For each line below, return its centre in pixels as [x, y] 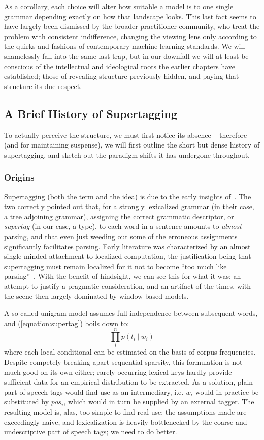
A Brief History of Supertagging [91, 113]
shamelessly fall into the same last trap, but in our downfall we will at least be [126, 56]
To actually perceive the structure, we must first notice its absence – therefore [126, 135]
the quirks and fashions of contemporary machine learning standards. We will [125, 46]
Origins [19, 177]
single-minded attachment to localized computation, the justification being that [128, 256]
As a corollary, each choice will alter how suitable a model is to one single [119, 6]
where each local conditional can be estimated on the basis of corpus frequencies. [130, 352]
